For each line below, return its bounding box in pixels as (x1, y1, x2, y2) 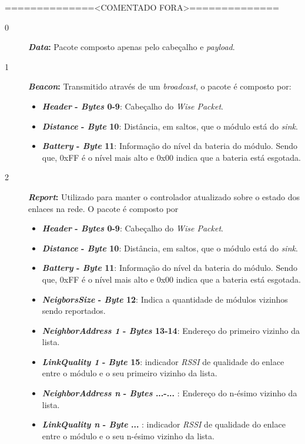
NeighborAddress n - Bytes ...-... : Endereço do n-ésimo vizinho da (42, 387, 297, 399)
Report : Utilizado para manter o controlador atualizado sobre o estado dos (28, 190, 300, 203)
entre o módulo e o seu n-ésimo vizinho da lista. (42, 429, 214, 442)
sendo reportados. (42, 304, 106, 317)
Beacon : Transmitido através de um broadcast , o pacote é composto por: (28, 80, 291, 92)
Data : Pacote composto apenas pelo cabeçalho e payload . (28, 41, 235, 53)
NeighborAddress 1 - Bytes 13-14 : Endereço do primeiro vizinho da (42, 324, 300, 336)
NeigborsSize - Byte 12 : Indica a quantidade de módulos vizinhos (42, 293, 288, 305)
